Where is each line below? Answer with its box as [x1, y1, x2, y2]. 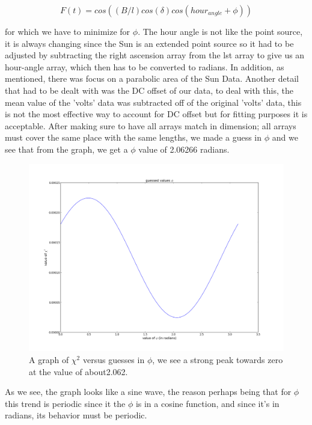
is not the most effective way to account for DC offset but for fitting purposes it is [5, 108, 308, 120]
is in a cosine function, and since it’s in [135, 397, 280, 409]
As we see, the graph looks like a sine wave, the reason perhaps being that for [5, 385, 292, 398]
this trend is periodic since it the [5, 397, 126, 409]
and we [272, 131, 298, 144]
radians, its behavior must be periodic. [5, 409, 147, 421]
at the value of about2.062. [29, 365, 128, 378]
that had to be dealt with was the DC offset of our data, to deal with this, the [5, 84, 293, 96]
